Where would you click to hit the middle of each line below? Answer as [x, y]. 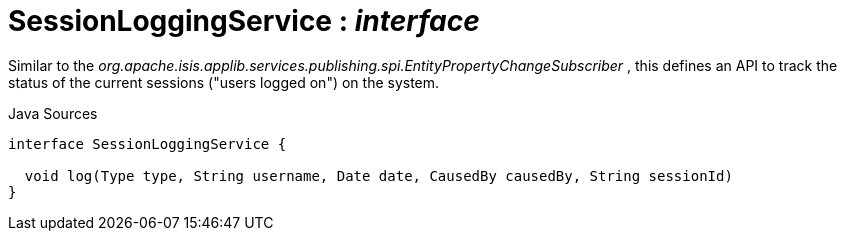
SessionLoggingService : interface [244, 21]
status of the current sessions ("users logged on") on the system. [224, 82]
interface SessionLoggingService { [147, 143]
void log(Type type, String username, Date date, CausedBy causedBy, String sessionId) [378, 175]
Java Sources [53, 113]
